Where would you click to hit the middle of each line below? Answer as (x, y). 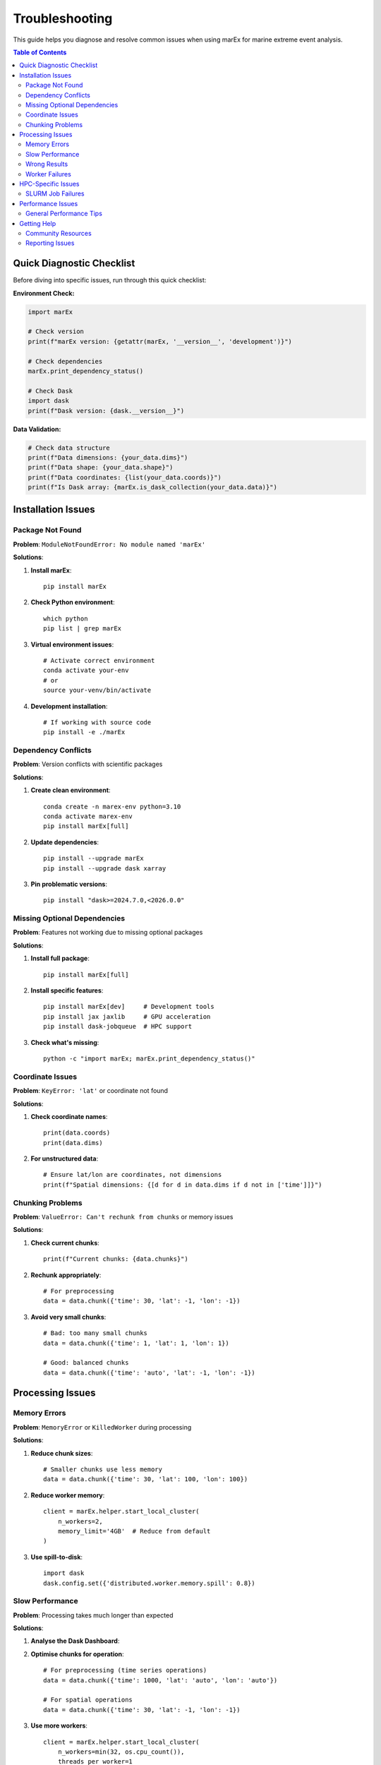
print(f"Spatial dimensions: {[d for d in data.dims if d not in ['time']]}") (183, 1185)
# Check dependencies (65, 361)
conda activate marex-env (88, 816)
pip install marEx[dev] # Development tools (129, 1007)
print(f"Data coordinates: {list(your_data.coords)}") (125, 477)
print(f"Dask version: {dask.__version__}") (106, 411)
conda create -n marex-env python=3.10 (112, 806)
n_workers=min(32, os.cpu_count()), (121, 1752)
